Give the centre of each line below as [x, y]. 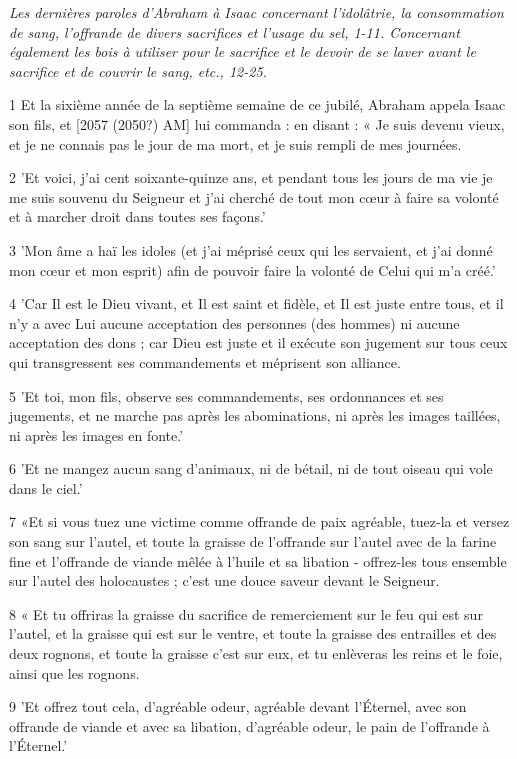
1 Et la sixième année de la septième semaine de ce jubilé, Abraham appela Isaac [257, 104]
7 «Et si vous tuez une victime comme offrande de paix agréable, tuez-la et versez [259, 521]
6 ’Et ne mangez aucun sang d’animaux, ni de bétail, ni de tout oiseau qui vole [251, 468]
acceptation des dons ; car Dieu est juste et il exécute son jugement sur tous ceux [258, 342]
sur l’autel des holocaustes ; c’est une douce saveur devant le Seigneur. [224, 580]
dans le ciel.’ [46, 487]
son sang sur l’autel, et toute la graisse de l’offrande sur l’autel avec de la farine [253, 541]
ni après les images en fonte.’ [96, 434]
